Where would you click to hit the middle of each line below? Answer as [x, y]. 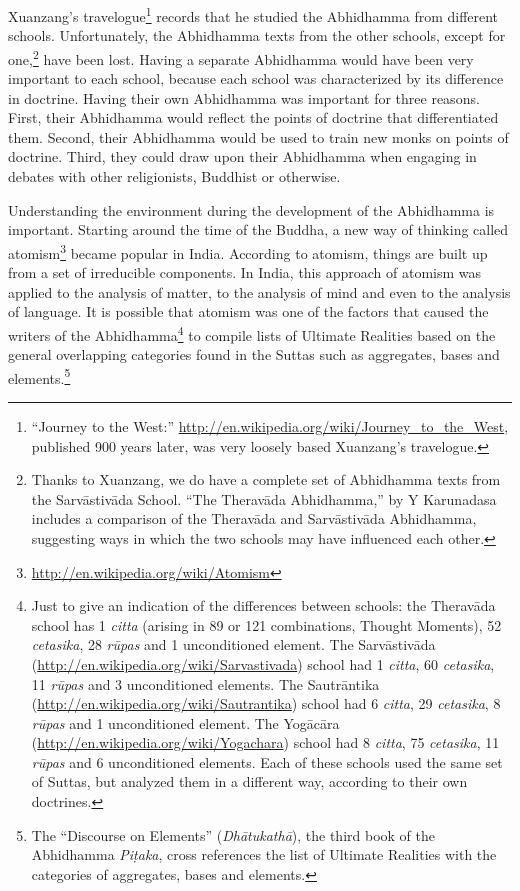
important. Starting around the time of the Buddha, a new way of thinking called [258, 229]
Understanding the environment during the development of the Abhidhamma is [251, 209]
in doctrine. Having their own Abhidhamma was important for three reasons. [244, 97]
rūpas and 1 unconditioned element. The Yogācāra [185, 722]
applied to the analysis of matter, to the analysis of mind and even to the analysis [259, 291]
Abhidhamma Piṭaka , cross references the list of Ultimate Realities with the [264, 854]
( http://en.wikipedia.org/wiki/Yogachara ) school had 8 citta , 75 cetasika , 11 [265, 742]
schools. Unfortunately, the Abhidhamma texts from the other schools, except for [257, 35]
